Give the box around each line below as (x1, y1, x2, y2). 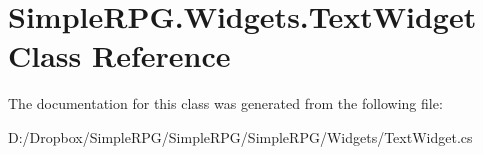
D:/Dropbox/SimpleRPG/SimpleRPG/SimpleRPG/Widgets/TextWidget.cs (8, 126, 473, 147)
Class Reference (8, 35, 231, 76)
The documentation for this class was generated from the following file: (8, 93, 443, 114)
